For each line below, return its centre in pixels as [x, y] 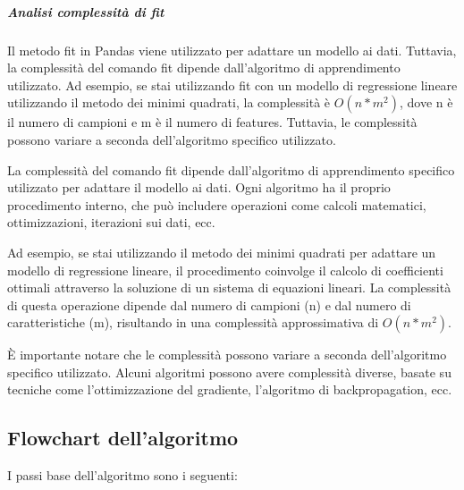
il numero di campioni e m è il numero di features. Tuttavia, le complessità [212, 122]
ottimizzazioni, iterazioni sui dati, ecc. [111, 222]
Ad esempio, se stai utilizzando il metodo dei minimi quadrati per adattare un [222, 252]
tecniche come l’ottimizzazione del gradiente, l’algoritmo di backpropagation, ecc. [230, 389]
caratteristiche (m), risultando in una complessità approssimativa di [193, 322]
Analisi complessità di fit [86, 11]
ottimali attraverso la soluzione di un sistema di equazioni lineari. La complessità [229, 287]
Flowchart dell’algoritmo [123, 438]
